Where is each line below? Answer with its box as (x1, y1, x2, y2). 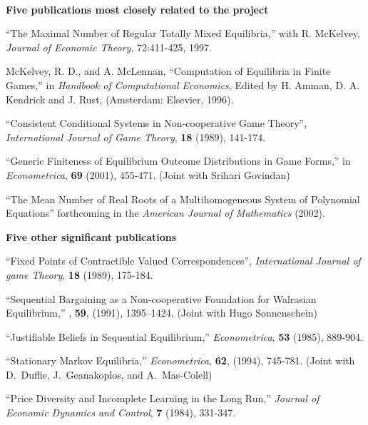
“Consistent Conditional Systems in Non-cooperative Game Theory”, (6, 116, 307, 130)
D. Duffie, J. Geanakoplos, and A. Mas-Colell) (6, 367, 213, 382)
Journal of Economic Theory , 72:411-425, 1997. (6, 39, 212, 54)
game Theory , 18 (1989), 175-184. (6, 267, 153, 282)
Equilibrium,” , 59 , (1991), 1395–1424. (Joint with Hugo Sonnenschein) (6, 305, 318, 320)
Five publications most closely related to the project (6, 1, 269, 16)
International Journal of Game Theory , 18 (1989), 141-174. (6, 129, 266, 144)
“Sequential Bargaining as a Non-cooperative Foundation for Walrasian (6, 291, 317, 306)
